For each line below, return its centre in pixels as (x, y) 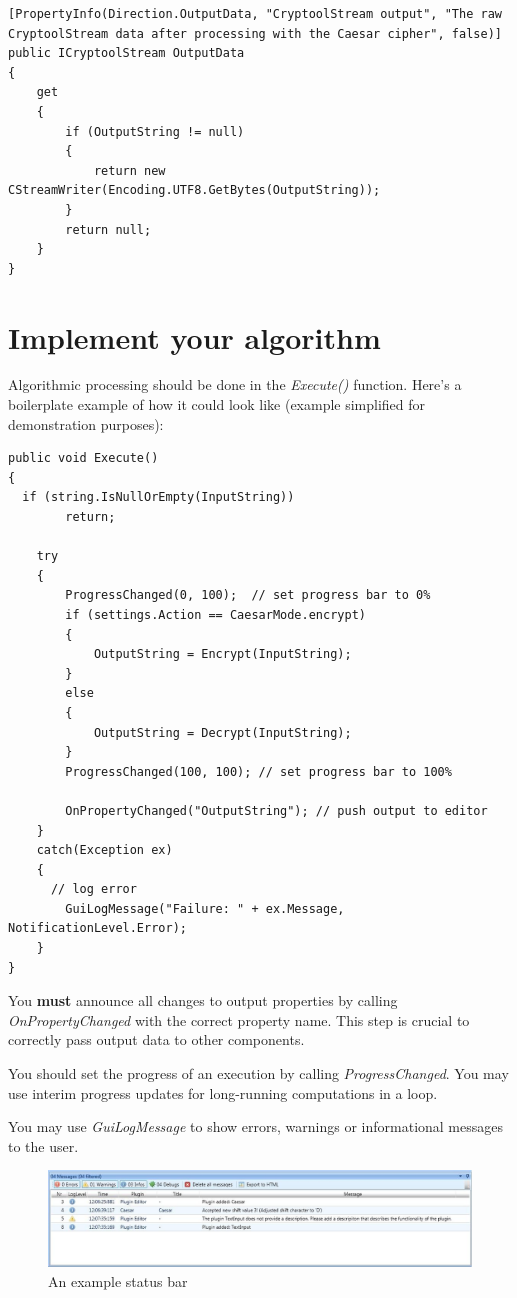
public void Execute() (83, 458)
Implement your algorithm (194, 336)
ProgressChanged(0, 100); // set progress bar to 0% (248, 595)
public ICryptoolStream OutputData (126, 53)
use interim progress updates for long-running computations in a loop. (223, 1092)
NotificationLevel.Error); (97, 928)
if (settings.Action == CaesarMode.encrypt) (215, 614)
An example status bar (118, 1280)
